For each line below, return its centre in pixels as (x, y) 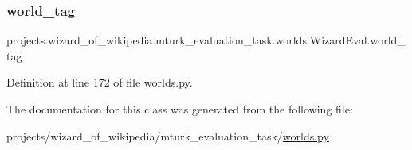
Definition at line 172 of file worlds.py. (100, 82)
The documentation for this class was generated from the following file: (180, 109)
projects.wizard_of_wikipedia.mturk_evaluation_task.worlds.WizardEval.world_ (206, 40)
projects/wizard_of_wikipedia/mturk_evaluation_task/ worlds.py (168, 135)
